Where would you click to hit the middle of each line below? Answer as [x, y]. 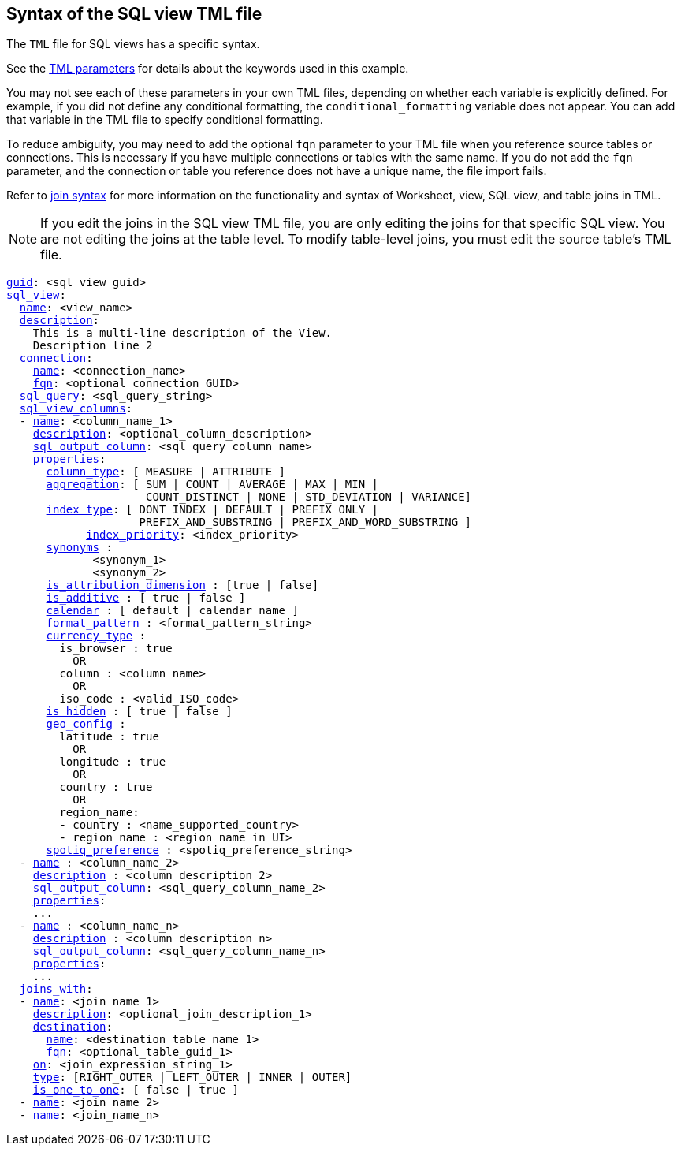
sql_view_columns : [76, 409]
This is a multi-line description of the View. [182, 333]
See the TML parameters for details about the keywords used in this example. [208, 69]
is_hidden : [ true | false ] [139, 712]
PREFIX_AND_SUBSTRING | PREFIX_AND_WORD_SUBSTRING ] [305, 522]
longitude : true [113, 762]
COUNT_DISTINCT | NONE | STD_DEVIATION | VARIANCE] [309, 497]
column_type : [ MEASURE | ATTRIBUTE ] [166, 472]
